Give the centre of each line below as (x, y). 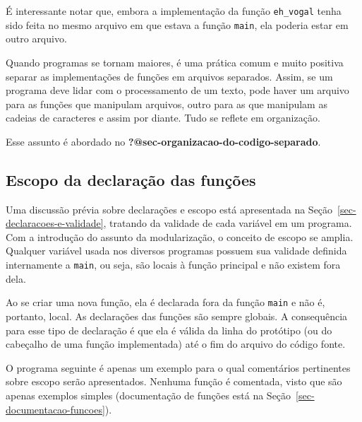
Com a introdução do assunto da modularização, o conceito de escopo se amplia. (180, 236)
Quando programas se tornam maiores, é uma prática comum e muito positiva (175, 62)
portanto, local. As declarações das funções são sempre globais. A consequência (177, 316)
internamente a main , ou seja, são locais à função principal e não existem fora (173, 265)
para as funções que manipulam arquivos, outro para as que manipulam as (167, 104)
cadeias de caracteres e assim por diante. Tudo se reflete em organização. (163, 118)
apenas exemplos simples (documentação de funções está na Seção (149, 395)
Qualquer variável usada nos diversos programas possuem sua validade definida (176, 251)
